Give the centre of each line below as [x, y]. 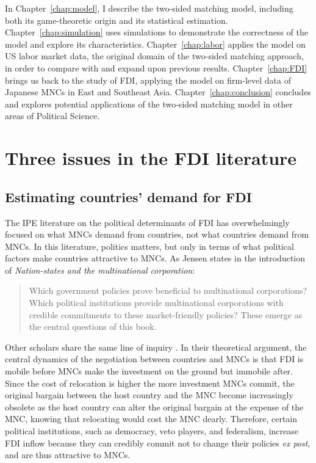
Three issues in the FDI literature [151, 158]
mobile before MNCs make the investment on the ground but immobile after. [149, 371]
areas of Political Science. [52, 116]
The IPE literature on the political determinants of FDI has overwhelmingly [147, 222]
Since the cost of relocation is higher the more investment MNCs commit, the [150, 383]
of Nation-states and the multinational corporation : [100, 270]
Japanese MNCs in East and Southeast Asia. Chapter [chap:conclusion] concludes [158, 92]
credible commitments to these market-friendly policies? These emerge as [166, 314]
